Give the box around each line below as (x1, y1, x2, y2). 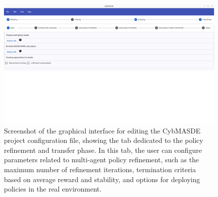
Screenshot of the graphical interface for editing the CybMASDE (4, 125, 201, 135)
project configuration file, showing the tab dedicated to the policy (4, 135, 203, 145)
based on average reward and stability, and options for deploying (4, 174, 200, 184)
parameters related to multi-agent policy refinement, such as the (4, 154, 199, 165)
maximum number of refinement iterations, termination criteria (4, 164, 196, 174)
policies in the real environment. (4, 184, 102, 194)
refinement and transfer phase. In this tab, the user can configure (4, 144, 202, 155)
